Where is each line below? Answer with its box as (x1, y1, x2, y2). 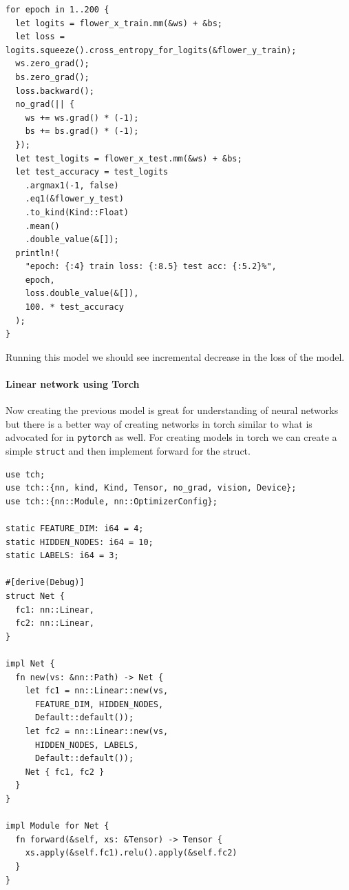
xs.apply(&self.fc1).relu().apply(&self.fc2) (25, 848, 237, 858)
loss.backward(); (15, 86, 94, 96)
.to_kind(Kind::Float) (25, 207, 129, 217)
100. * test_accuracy (25, 302, 124, 313)
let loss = (15, 32, 65, 42)
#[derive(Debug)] (6, 577, 85, 588)
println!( (15, 248, 60, 258)
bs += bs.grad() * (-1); (25, 126, 139, 137)
